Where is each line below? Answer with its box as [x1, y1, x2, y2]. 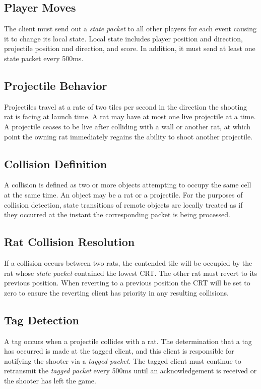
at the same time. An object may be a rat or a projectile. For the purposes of [4, 189, 243, 200]
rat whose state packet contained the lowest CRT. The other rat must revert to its [4, 267, 257, 278]
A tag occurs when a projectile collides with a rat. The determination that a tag [4, 335, 252, 346]
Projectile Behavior [4, 77, 107, 93]
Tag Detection [4, 312, 79, 327]
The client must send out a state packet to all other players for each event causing [4, 23, 256, 34]
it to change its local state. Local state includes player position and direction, [4, 33, 243, 43]
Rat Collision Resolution [4, 234, 135, 250]
